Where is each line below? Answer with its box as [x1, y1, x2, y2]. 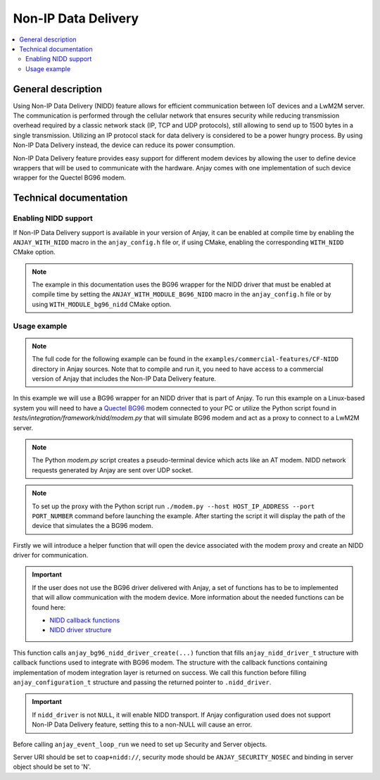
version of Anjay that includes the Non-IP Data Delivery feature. [32, 374, 217, 383]
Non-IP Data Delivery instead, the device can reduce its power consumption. [13, 141, 236, 149]
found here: [32, 603, 66, 612]
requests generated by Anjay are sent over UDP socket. [32, 465, 194, 474]
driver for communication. [13, 551, 89, 560]
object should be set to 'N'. [13, 762, 91, 771]
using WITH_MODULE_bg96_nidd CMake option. [32, 300, 172, 308]
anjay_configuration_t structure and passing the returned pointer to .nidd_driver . [13, 678, 272, 686]
